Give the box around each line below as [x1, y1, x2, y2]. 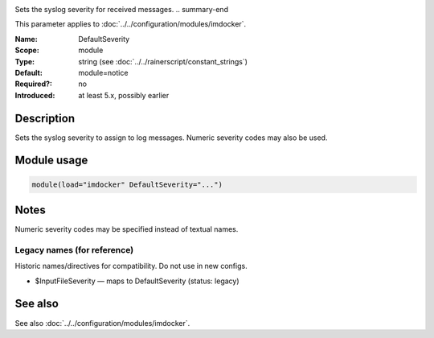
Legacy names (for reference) [14, 244, 134, 255]
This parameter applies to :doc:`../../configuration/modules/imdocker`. [14, 19, 247, 29]
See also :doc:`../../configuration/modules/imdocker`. [14, 318, 190, 328]
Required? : [14, 79, 52, 89]
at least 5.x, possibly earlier [78, 90, 170, 100]
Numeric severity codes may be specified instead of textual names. [14, 225, 239, 234]
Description [14, 111, 76, 125]
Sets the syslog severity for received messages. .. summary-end [14, 5, 229, 14]
